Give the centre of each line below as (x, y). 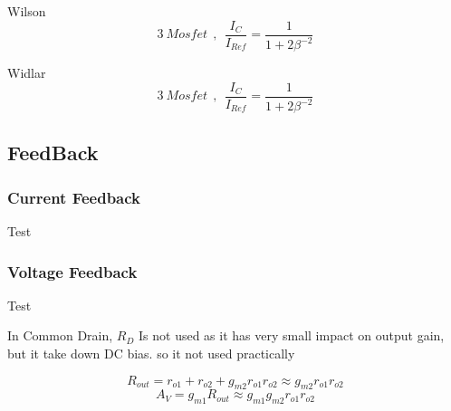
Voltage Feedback (72, 271)
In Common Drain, (60, 335)
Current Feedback (74, 197)
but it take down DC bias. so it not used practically (151, 353)
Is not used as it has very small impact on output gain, (292, 335)
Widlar (27, 72)
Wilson (27, 11)
